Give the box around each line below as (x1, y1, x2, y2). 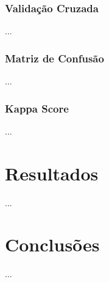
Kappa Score (5, 100, 69, 116)
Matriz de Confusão (5, 50, 104, 65)
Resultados (5, 160, 99, 185)
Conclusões (5, 232, 100, 257)
